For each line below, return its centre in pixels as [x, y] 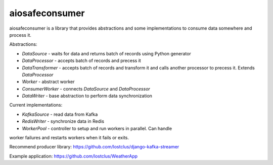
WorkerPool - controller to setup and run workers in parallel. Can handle [97, 128]
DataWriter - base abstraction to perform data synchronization [87, 96]
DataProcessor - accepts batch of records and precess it [81, 61]
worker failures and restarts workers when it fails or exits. [69, 138]
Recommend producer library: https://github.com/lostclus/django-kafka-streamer [94, 147]
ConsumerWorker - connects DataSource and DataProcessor [86, 89]
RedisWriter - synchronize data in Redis [63, 121]
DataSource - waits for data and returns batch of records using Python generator [107, 53]
